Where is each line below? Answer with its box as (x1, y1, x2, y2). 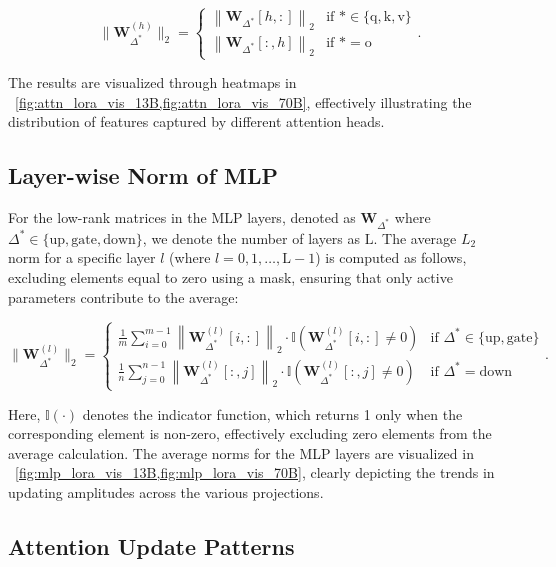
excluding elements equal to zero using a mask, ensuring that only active (8, 267, 453, 288)
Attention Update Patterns (8, 530, 295, 561)
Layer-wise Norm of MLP (8, 160, 279, 191)
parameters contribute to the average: (8, 286, 239, 307)
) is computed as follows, (315, 247, 467, 268)
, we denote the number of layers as (142, 227, 361, 248)
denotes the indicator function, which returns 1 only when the (82, 403, 463, 424)
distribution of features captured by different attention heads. (8, 111, 385, 132)
